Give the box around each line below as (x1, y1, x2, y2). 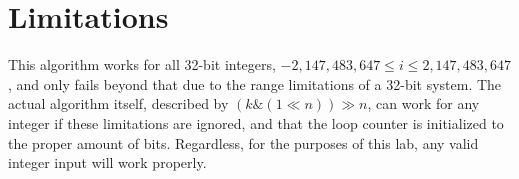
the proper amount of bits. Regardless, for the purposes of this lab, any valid (8, 132, 479, 153)
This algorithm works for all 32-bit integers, (8, 54, 276, 75)
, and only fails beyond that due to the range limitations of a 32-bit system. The (8, 73, 502, 94)
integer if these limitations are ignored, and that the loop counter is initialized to (8, 112, 504, 133)
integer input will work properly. (8, 152, 207, 173)
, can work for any (367, 93, 480, 114)
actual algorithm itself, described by (8, 93, 229, 114)
